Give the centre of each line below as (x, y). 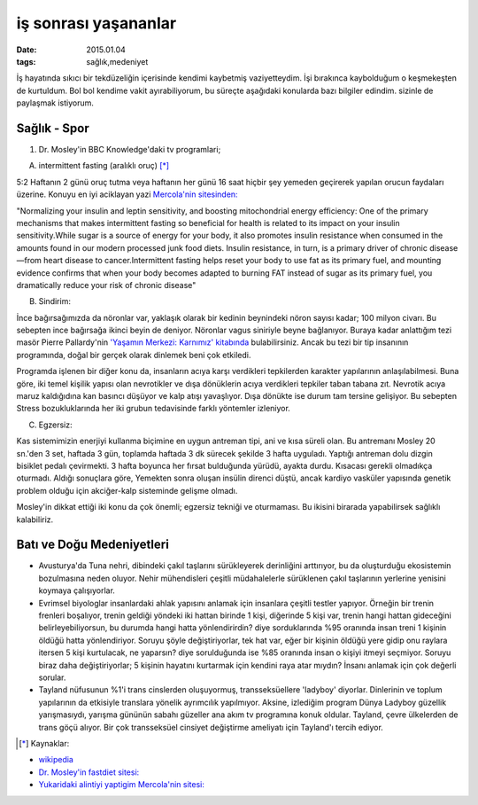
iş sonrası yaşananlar (96, 23)
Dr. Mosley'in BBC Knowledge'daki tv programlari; (130, 150)
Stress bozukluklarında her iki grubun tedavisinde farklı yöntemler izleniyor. (154, 409)
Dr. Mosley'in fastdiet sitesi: (89, 772)
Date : (27, 50)
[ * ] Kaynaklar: (44, 743)
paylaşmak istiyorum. (55, 103)
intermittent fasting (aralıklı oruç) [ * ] (104, 166)
